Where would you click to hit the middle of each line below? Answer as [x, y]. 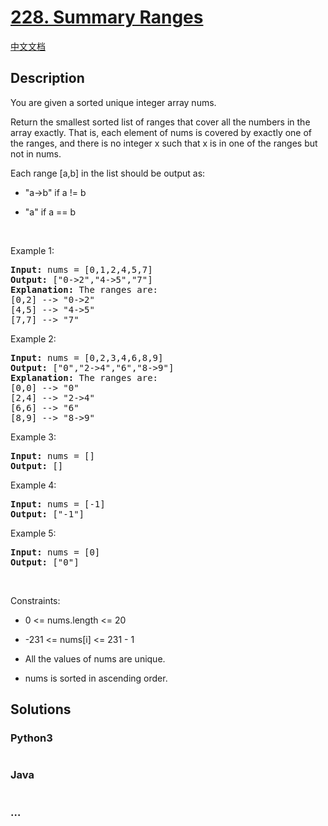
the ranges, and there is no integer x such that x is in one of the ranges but [164, 143]
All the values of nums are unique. [95, 658]
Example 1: [32, 250]
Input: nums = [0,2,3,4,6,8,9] [87, 357]
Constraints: [35, 600]
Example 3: [33, 437]
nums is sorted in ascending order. [96, 678]
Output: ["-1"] [47, 514]
